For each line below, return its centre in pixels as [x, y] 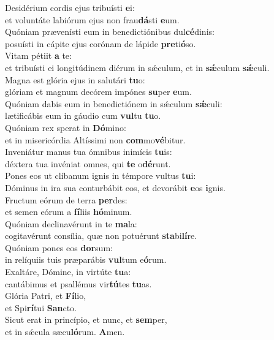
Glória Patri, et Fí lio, [46, 296]
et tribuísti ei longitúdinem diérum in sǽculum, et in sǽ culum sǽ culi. [137, 67]
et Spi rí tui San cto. [41, 307]
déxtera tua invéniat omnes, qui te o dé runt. [88, 163]
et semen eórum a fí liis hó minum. [69, 212]
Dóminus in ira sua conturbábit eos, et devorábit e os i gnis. [115, 187]
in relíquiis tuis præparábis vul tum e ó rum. [86, 259]
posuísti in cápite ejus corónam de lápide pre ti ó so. [101, 43]
